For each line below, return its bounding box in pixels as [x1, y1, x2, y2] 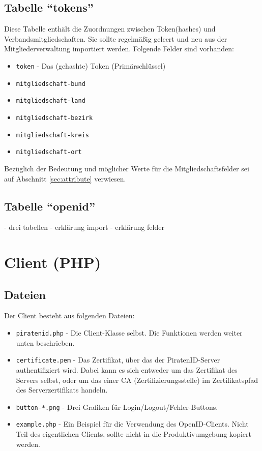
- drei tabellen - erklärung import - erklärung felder [4, 222, 164, 232]
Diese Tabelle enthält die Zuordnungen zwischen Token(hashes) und [4, 23, 216, 34]
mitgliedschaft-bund [16, 80, 85, 87]
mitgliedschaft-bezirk [16, 114, 93, 122]
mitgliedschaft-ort [16, 148, 82, 156]
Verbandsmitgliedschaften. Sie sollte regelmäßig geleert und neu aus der [4, 33, 227, 44]
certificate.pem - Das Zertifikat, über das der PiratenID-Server [16, 354, 220, 365]
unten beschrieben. [16, 337, 75, 348]
